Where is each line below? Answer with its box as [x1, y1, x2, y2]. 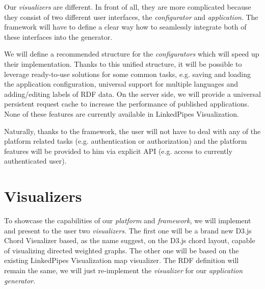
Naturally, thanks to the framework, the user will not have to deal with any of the [4, 125, 261, 136]
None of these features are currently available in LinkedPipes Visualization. [4, 108, 239, 119]
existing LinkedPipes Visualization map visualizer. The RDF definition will [4, 255, 239, 266]
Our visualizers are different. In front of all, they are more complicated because [4, 2, 251, 12]
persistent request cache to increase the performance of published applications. [4, 98, 249, 109]
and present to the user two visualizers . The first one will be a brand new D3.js [4, 225, 252, 235]
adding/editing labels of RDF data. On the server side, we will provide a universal [4, 88, 261, 99]
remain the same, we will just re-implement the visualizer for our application [4, 265, 243, 275]
